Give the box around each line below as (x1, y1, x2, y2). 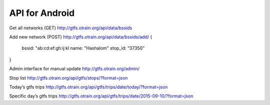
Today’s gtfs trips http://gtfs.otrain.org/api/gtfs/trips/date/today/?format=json (9, 84, 168, 90)
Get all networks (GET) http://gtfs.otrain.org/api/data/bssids (9, 25, 132, 31)
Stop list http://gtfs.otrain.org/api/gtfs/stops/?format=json (9, 75, 128, 81)
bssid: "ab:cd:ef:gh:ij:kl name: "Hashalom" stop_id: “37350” (21, 45, 145, 51)
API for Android (9, 7, 75, 18)
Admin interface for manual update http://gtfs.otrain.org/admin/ (9, 66, 140, 72)
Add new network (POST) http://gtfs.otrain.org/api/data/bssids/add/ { (9, 34, 152, 40)
